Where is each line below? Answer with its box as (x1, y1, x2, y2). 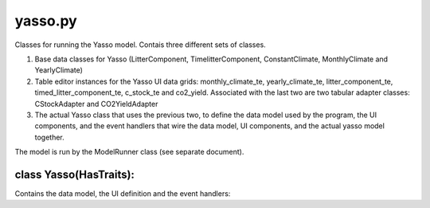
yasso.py (14, 12, 77, 29)
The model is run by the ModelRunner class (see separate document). (14, 147, 244, 157)
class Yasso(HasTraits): (14, 167, 135, 181)
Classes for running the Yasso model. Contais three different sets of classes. (14, 40, 266, 49)
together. (34, 132, 65, 142)
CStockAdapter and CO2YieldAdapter (34, 99, 158, 108)
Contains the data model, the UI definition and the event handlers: (14, 188, 231, 198)
